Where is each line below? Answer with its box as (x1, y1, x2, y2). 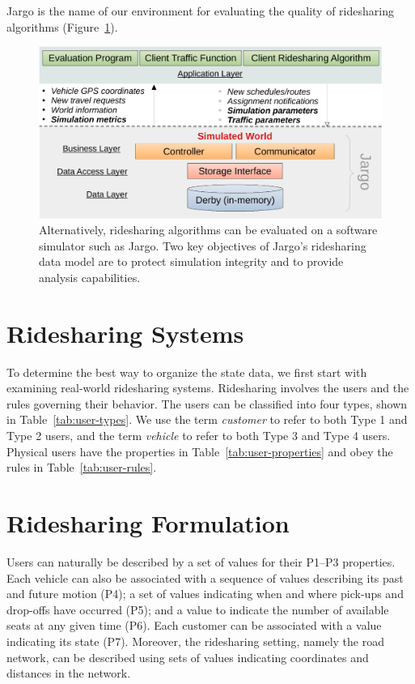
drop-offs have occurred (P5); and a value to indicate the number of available (6, 601, 389, 618)
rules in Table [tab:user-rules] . (6, 459, 157, 476)
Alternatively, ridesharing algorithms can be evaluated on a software (39, 221, 378, 238)
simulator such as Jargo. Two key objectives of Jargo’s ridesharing (39, 237, 366, 254)
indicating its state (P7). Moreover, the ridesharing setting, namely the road (6, 632, 384, 649)
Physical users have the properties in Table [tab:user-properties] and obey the (6, 442, 393, 460)
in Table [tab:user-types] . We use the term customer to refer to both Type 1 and (6, 411, 408, 428)
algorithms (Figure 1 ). (6, 18, 118, 35)
